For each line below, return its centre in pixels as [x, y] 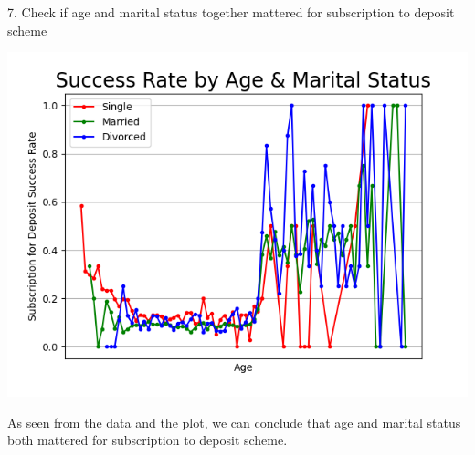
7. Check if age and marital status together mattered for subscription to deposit [231, 12]
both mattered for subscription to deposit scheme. [148, 440]
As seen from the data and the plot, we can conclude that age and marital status [234, 422]
